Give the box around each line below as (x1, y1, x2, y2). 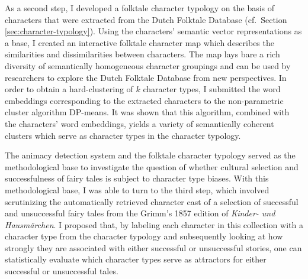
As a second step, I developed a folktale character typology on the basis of (5, 2, 275, 14)
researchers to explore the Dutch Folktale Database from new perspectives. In (5, 71, 287, 83)
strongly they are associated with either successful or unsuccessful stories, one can (5, 241, 302, 254)
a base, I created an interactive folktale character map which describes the (5, 36, 274, 48)
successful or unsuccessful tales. (5, 265, 118, 277)
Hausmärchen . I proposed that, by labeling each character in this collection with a (5, 218, 303, 231)
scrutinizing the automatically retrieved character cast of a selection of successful (5, 195, 299, 207)
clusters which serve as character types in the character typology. (5, 129, 241, 141)
